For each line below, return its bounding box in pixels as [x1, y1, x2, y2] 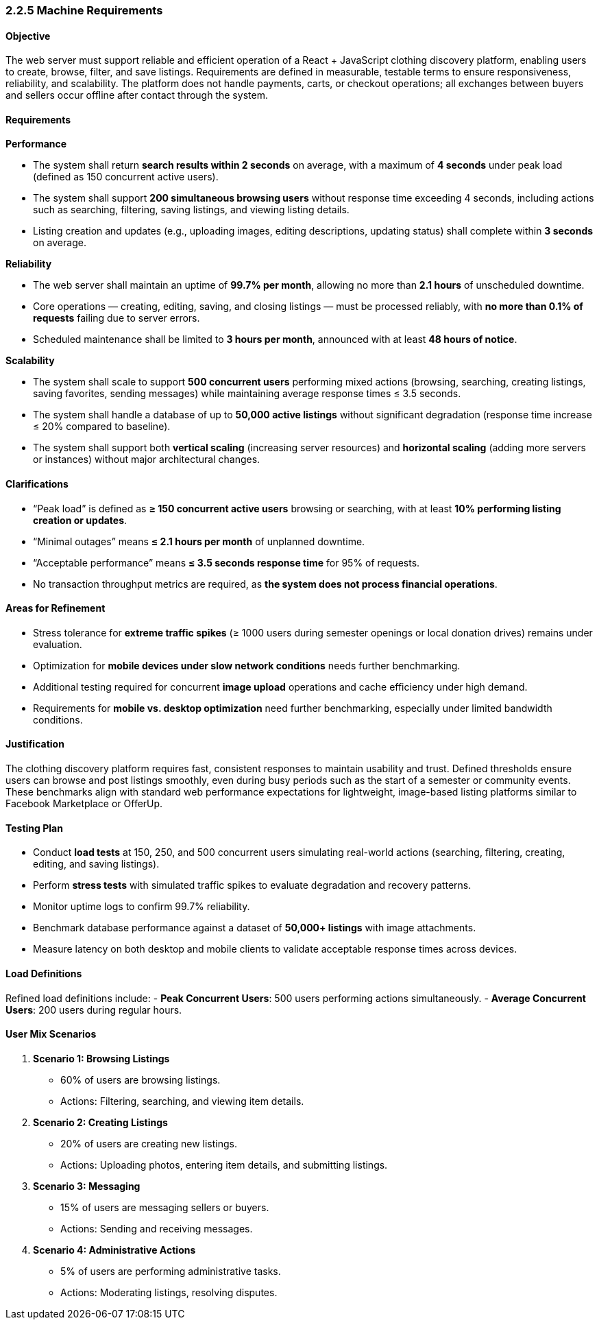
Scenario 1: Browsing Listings [33, 1052, 170, 1064]
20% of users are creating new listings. [60, 1137, 237, 1149]
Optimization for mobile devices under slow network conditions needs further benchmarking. [33, 659, 461, 671]
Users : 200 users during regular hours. [5, 1003, 182, 1016]
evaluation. [33, 638, 82, 650]
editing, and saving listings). [33, 858, 160, 870]
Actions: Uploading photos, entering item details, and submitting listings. [60, 1158, 388, 1171]
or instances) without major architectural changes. [33, 453, 260, 466]
